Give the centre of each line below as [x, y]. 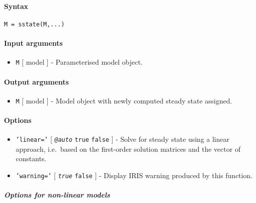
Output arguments [37, 81]
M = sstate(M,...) [34, 24]
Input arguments [33, 43]
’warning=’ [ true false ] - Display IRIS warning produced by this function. [134, 175]
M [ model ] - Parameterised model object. [79, 62]
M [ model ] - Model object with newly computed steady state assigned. [124, 100]
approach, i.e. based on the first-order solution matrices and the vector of [128, 149]
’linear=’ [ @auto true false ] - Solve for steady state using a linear [123, 139]
